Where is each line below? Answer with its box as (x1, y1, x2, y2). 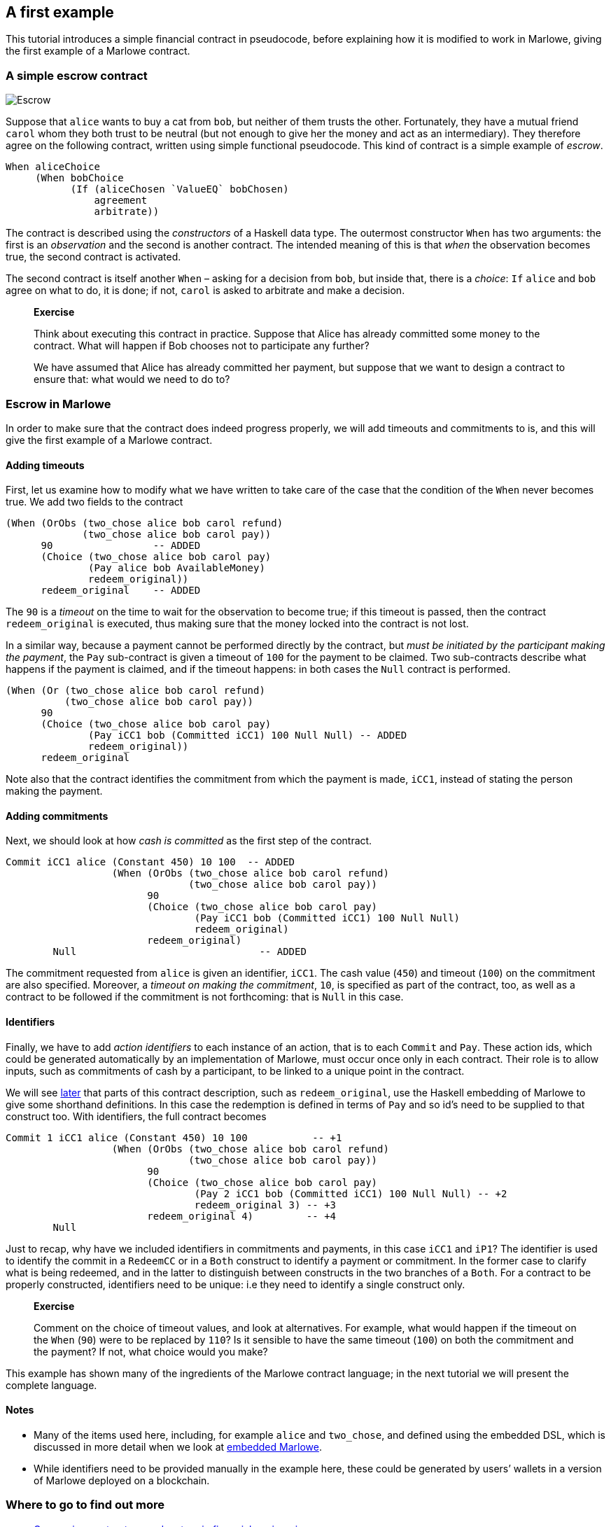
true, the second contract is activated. (6, 251, 181, 263)
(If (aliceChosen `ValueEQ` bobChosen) (70, 183, 289, 195)
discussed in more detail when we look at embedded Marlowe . (34, 1440, 322, 1453)
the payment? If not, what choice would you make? (34, 1345, 268, 1358)
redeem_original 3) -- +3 (194, 1199, 337, 1211)
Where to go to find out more (6, 1498, 165, 1512)
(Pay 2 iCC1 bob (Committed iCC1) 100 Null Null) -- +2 (194, 1187, 507, 1199)
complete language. (6, 1379, 97, 1391)
